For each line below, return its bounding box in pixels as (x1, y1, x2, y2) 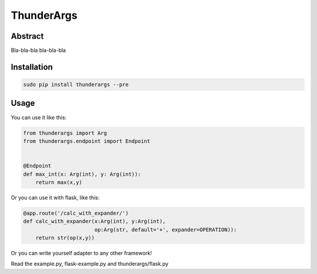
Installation (11, 62, 53, 72)
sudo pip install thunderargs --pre (23, 81, 129, 88)
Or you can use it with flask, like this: (11, 194, 100, 201)
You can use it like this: (11, 113, 67, 121)
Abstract (11, 31, 44, 41)
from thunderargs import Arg (23, 129, 107, 136)
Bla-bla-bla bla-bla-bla (11, 47, 66, 54)
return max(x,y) (35, 179, 82, 185)
